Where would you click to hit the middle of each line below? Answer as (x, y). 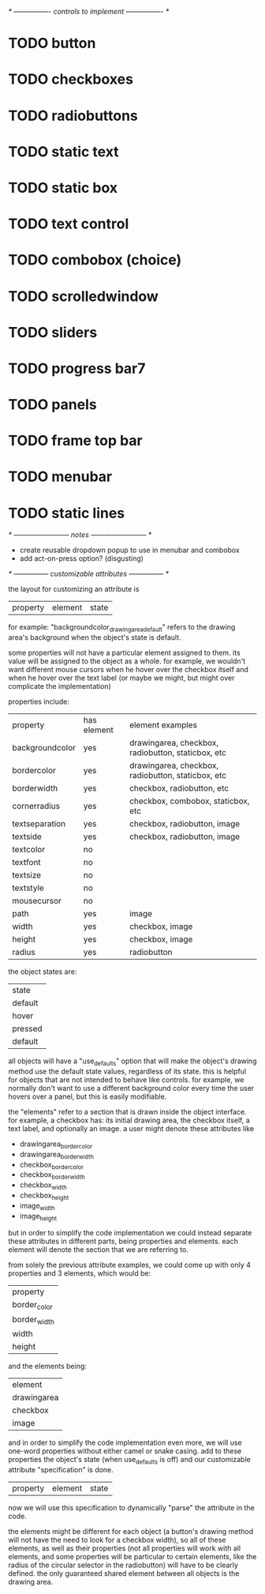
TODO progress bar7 (77, 368)
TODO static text (64, 151)
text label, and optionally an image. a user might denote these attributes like (131, 1128)
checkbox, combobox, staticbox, (189, 801)
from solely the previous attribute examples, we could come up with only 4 (129, 1265)
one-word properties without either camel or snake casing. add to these (125, 1451)
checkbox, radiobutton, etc (179, 788)
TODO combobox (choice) (95, 260)
